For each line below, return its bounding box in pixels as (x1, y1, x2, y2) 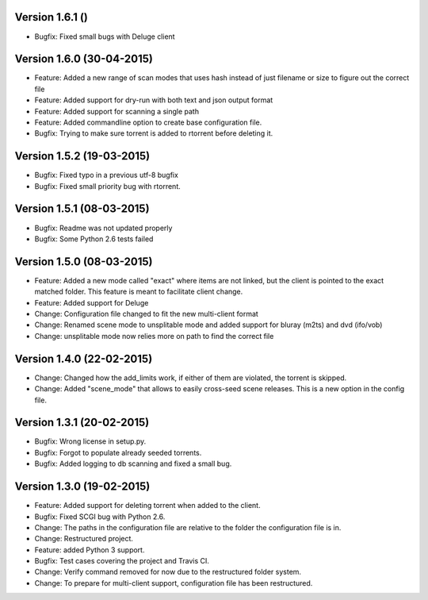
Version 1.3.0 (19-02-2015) (14, 480, 151, 494)
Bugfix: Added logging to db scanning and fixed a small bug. (34, 459, 232, 468)
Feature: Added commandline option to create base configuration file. (34, 117, 262, 127)
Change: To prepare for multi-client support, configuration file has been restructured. (34, 578, 313, 587)
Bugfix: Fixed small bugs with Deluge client (34, 32, 175, 41)
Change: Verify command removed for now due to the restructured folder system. (34, 567, 301, 577)
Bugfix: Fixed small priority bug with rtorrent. (34, 181, 182, 190)
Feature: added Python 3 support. (34, 544, 145, 555)
